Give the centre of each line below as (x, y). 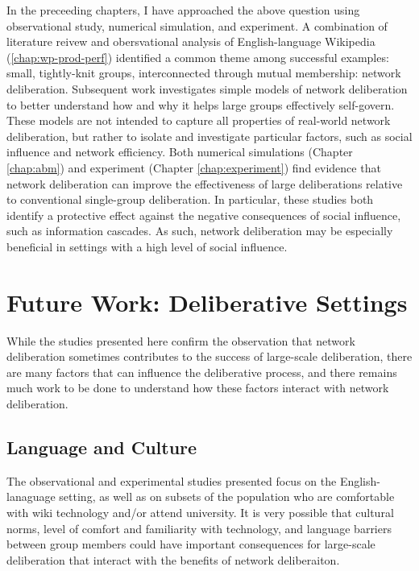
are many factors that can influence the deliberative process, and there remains (202, 372)
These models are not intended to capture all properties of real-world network (199, 120)
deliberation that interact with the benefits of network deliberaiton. (173, 559)
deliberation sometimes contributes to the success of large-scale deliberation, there (209, 356)
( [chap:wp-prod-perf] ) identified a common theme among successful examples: (198, 57)
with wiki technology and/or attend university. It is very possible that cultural (200, 512)
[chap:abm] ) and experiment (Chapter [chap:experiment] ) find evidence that (194, 167)
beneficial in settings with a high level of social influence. (147, 246)
